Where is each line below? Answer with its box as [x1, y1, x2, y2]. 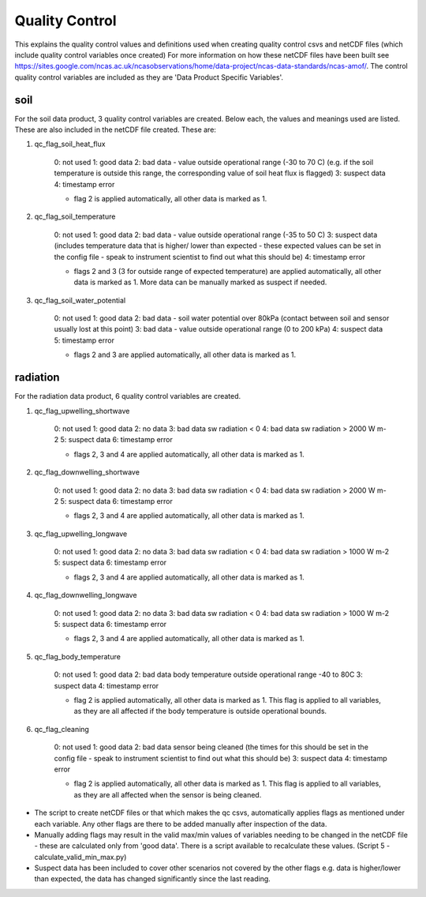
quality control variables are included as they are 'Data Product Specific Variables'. [14, 72, 284, 82]
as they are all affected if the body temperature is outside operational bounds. [73, 707, 327, 716]
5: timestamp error [54, 336, 114, 345]
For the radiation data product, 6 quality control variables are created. [14, 392, 241, 401]
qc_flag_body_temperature [34, 651, 121, 661]
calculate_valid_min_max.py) [34, 852, 127, 861]
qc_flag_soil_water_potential [34, 295, 126, 305]
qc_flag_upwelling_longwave [34, 529, 128, 539]
